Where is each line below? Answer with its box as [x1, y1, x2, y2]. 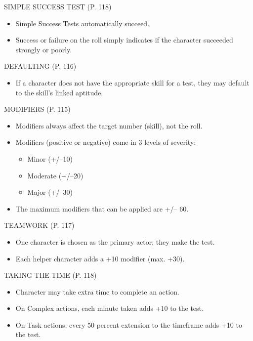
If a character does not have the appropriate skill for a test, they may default [15, 77, 250, 87]
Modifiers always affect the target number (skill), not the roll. [15, 120, 203, 130]
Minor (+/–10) [27, 153, 73, 164]
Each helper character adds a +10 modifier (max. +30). [15, 253, 185, 263]
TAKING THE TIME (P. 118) [4, 270, 97, 280]
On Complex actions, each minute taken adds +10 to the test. [15, 303, 204, 313]
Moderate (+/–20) [27, 170, 84, 180]
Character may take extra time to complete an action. [15, 286, 179, 297]
